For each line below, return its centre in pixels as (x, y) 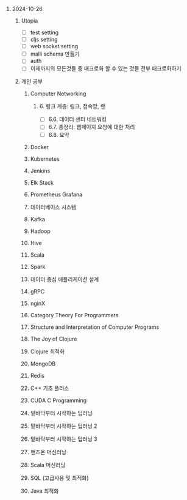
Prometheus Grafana (56, 194)
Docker (39, 147)
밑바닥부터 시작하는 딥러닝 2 (64, 426)
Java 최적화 (44, 491)
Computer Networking (58, 94)
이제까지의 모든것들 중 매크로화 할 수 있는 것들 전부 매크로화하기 (106, 68)
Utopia (30, 20)
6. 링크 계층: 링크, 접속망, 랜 (72, 106)
